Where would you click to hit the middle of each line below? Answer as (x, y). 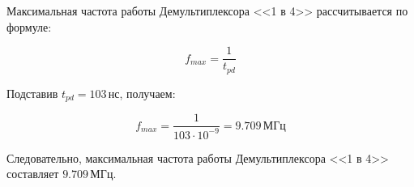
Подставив (32, 93)
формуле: (29, 26)
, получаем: (147, 93)
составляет (33, 174)
